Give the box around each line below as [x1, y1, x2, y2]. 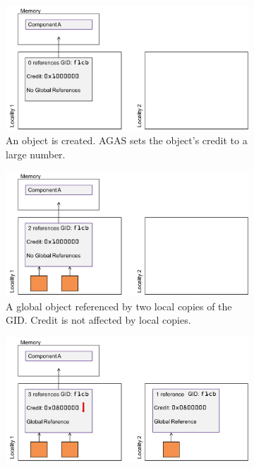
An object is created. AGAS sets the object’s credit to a [6, 133, 248, 148]
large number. [6, 146, 66, 161]
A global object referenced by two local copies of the [6, 298, 232, 313]
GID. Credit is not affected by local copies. [6, 312, 191, 327]
